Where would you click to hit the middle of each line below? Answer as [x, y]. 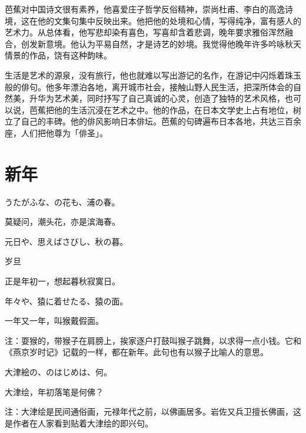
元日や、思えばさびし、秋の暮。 [66, 241]
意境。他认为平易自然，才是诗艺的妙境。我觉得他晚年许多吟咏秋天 [173, 43]
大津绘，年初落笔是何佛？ [54, 391]
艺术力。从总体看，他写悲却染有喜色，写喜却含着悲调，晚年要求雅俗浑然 [145, 32]
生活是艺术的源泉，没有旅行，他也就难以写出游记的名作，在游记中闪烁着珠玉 [153, 75]
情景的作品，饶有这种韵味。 [58, 55]
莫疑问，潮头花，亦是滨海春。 [62, 222]
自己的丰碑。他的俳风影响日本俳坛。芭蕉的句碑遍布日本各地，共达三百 [157, 121]
